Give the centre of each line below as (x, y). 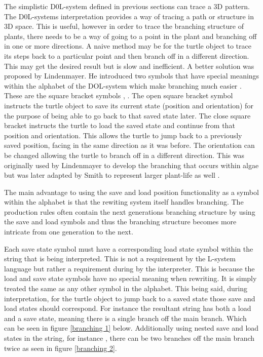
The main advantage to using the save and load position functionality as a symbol (131, 192)
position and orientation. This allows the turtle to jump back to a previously (123, 135)
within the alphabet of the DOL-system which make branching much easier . (123, 85)
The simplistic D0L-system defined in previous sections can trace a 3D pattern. (127, 6)
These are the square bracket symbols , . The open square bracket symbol (119, 95)
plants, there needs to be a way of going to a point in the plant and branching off (130, 36)
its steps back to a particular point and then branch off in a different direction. (127, 55)
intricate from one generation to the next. (69, 232)
